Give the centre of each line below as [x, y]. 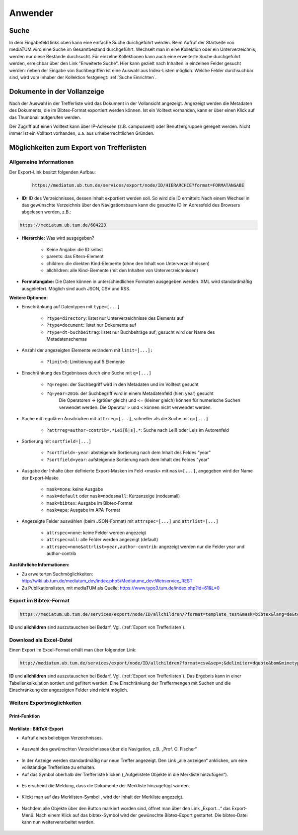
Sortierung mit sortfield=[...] [56, 441]
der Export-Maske [40, 478]
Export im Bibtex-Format [39, 601]
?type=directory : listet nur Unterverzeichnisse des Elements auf [115, 318]
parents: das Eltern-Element [75, 257]
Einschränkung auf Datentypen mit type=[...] [71, 307]
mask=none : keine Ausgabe [75, 489]
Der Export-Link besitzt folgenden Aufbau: [53, 172]
